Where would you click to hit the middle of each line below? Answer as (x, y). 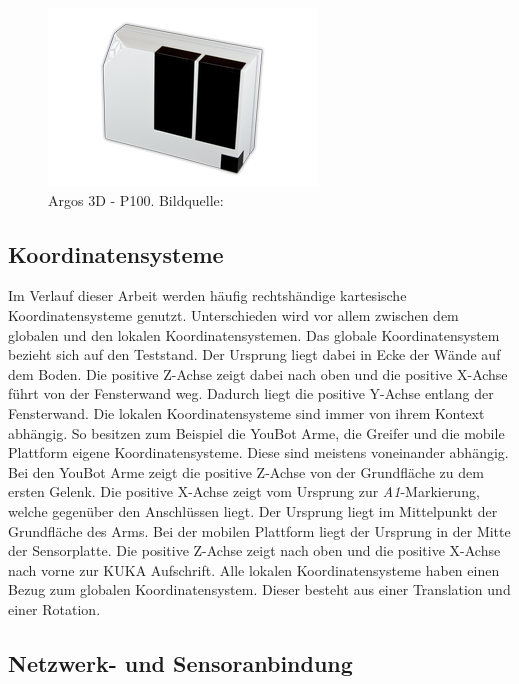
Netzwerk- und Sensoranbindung (180, 662)
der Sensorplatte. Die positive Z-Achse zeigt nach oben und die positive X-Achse (254, 550)
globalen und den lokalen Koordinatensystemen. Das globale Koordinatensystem (254, 334)
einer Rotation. (54, 608)
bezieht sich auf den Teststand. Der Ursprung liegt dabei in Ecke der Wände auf (254, 354)
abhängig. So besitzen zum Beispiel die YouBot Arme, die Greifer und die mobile (256, 432)
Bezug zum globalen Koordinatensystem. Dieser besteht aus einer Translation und (259, 589)
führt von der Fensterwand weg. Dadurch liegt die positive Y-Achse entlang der (251, 393)
